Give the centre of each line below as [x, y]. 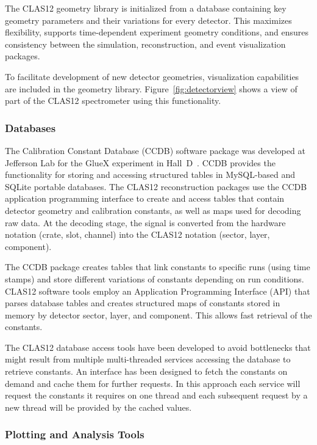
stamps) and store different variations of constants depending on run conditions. [155, 278]
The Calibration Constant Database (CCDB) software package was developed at [155, 150]
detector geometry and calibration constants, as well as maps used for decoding [153, 210]
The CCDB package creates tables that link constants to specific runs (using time [158, 267]
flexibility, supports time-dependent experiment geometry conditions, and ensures [157, 32]
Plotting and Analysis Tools [75, 434]
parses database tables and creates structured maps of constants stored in [143, 303]
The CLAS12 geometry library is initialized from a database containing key [146, 8]
